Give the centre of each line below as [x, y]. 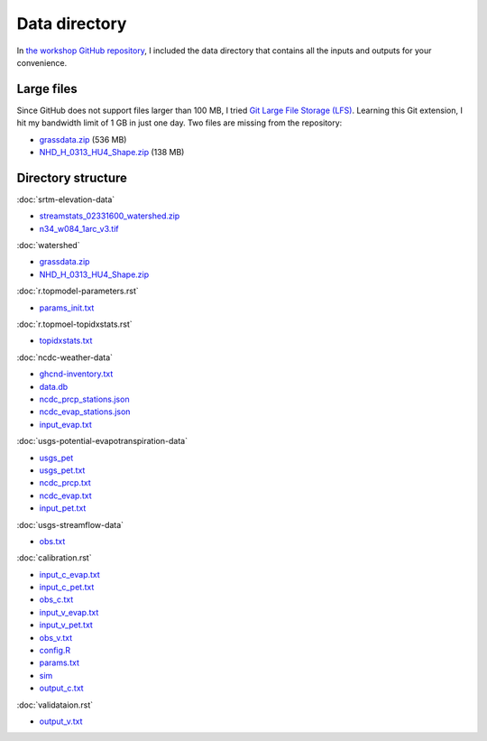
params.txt [60, 662]
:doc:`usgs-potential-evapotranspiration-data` [102, 441]
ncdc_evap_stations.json [85, 412]
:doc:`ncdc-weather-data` [64, 357]
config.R [55, 651]
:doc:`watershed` [48, 245]
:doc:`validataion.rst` [55, 705]
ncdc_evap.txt [65, 496]
